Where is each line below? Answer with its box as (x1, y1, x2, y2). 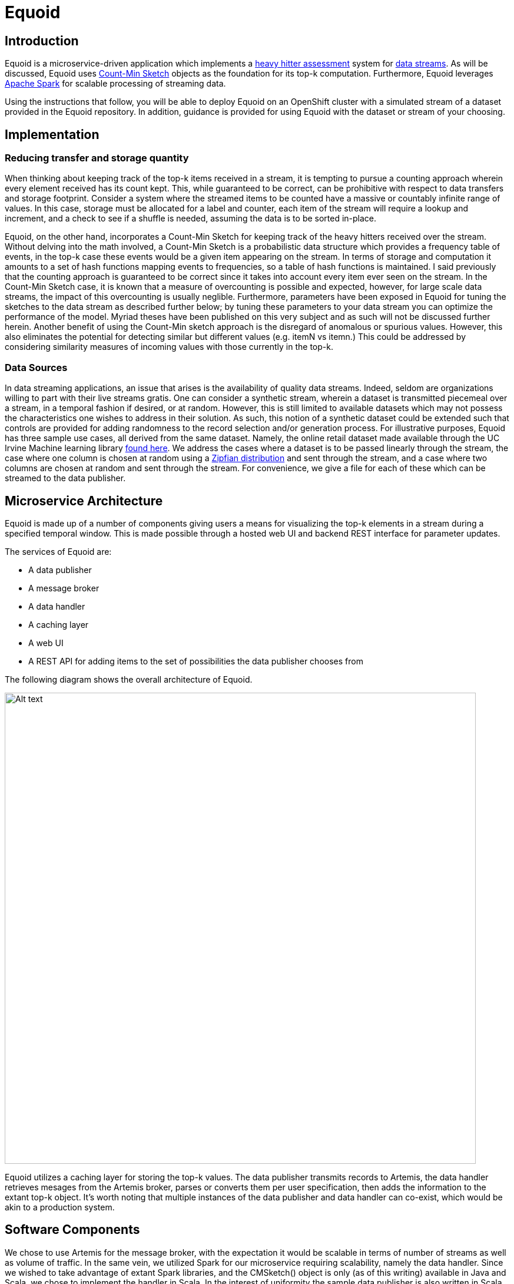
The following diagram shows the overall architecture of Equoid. (5, 674, 253, 684)
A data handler (28, 601, 85, 611)
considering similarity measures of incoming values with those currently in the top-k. (5, 342, 333, 352)
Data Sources (5, 361, 68, 373)
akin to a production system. (5, 1202, 115, 1212)
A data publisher (28, 564, 92, 575)
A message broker (28, 583, 100, 593)
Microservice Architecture (5, 493, 163, 508)
